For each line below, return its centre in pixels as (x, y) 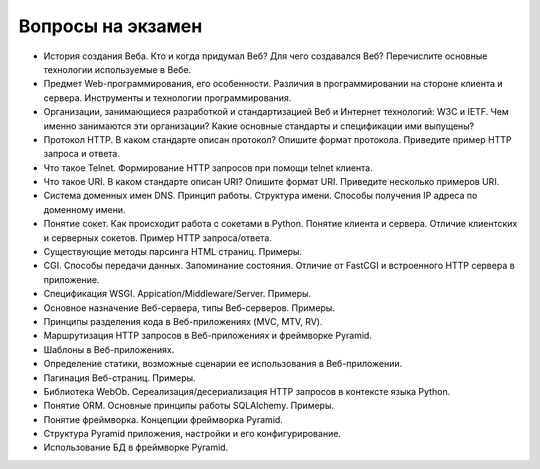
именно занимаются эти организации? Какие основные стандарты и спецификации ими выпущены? (259, 126)
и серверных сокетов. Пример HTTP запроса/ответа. (157, 237)
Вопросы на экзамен (110, 26)
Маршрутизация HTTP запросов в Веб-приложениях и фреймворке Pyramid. (207, 336)
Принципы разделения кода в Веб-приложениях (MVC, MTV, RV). (183, 321)
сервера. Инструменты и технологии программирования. (167, 97)
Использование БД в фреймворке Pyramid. (136, 447)
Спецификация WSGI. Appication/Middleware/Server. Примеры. (177, 294)
